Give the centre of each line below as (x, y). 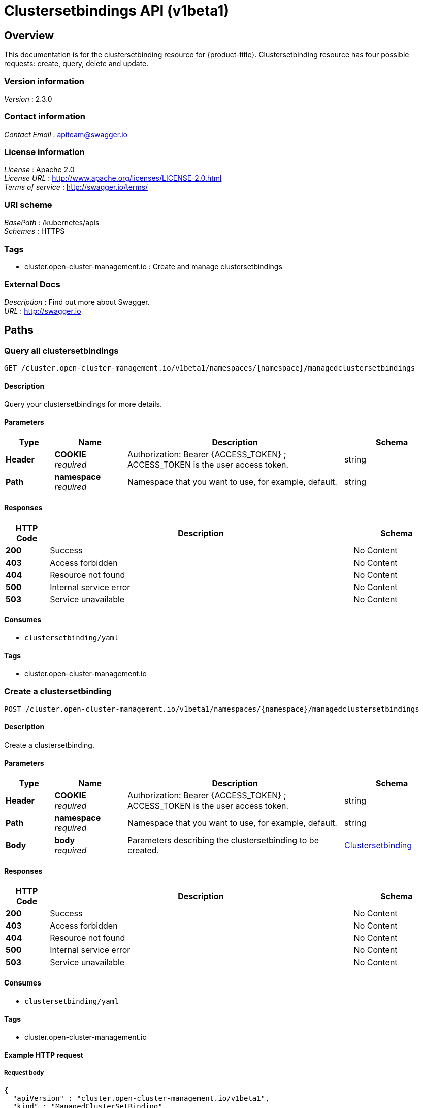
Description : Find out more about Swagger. (77, 302)
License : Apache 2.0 (39, 170)
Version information (44, 81)
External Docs (32, 284)
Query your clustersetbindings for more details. (83, 404)
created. (143, 851)
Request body (24, 1073)
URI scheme (28, 205)
